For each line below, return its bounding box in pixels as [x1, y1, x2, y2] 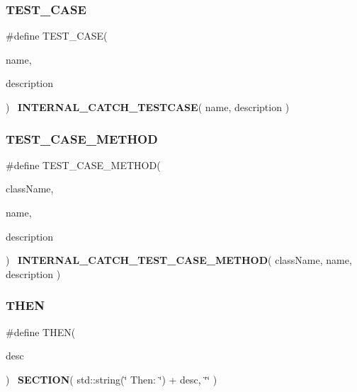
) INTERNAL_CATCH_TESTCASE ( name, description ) [6, 100, 290, 114]
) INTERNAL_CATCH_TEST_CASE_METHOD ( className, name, [6, 253, 352, 267]
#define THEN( [6, 324, 76, 339]
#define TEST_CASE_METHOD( [6, 157, 161, 172]
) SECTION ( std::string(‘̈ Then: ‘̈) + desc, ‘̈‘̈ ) [6, 371, 217, 386]
